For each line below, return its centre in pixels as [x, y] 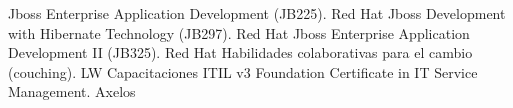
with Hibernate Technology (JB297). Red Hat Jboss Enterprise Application [239, 32]
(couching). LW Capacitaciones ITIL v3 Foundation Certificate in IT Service [243, 71]
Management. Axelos [72, 91]
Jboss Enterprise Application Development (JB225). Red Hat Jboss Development [257, 13]
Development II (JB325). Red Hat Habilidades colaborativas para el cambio [240, 52]
